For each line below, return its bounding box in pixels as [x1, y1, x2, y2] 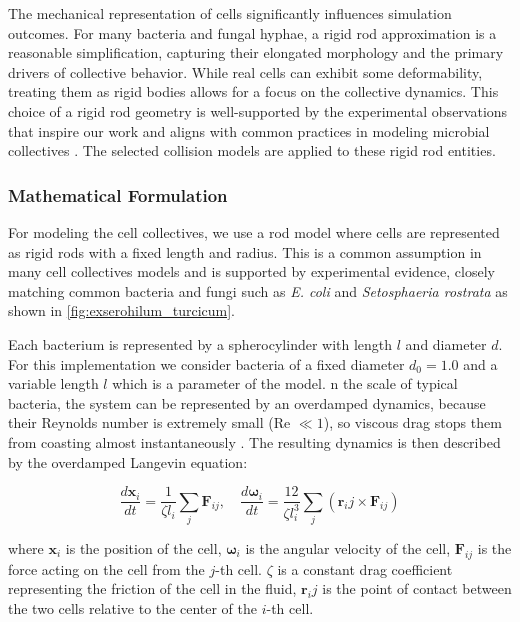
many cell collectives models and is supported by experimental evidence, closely [8, 261, 495, 282]
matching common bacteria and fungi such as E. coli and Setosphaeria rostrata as [8, 280, 508, 301]
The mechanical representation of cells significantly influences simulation [8, 3, 452, 23]
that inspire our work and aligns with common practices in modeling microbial [8, 120, 490, 141]
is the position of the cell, [65, 537, 222, 558]
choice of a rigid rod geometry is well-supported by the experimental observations [8, 100, 508, 121]
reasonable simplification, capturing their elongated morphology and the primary [8, 42, 504, 63]
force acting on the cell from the [8, 558, 205, 579]
